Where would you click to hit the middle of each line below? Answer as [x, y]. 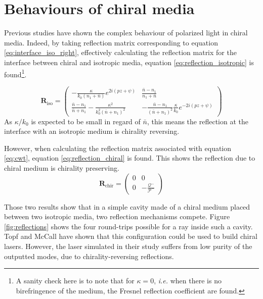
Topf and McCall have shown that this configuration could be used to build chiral [131, 236]
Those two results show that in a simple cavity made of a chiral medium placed [127, 206]
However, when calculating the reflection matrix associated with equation [118, 148]
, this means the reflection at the [198, 121]
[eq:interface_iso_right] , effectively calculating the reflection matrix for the [120, 52]
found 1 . [15, 73]
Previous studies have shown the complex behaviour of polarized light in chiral [126, 33]
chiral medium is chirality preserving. [62, 168]
